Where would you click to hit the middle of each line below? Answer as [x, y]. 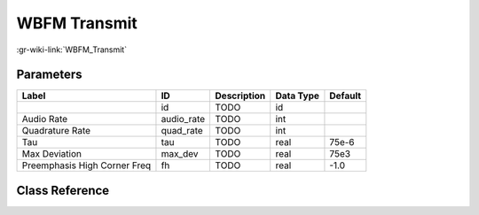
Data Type [297, 96]
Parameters [49, 75]
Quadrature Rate [56, 131]
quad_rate [182, 131]
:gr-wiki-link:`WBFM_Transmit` [72, 50]
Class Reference [63, 190]
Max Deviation [51, 154]
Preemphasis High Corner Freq [86, 165]
